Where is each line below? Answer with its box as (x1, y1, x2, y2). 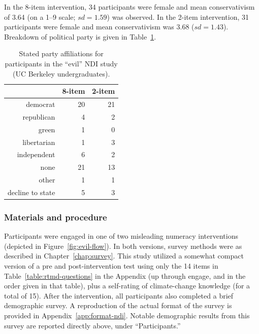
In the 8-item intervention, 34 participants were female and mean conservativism (4, 2, 255, 12)
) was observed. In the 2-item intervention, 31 (107, 11, 249, 22)
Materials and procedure (4, 210, 107, 223)
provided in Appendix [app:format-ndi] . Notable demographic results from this (4, 310, 250, 320)
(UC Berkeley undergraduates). (12, 68, 110, 79)
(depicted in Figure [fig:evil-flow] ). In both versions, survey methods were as (4, 240, 242, 251)
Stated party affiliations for (19, 48, 104, 59)
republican (22, 111, 55, 122)
